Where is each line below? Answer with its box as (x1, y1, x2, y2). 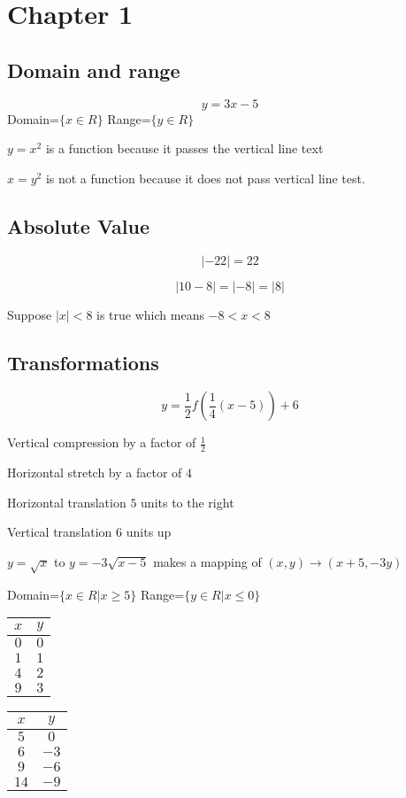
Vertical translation (7, 523, 112, 541)
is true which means (96, 305, 204, 323)
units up (126, 523, 172, 541)
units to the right (141, 492, 234, 511)
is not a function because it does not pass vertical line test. (45, 168, 365, 187)
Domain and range (7, 56, 180, 83)
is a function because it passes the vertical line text (45, 139, 324, 158)
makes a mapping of (153, 552, 262, 570)
